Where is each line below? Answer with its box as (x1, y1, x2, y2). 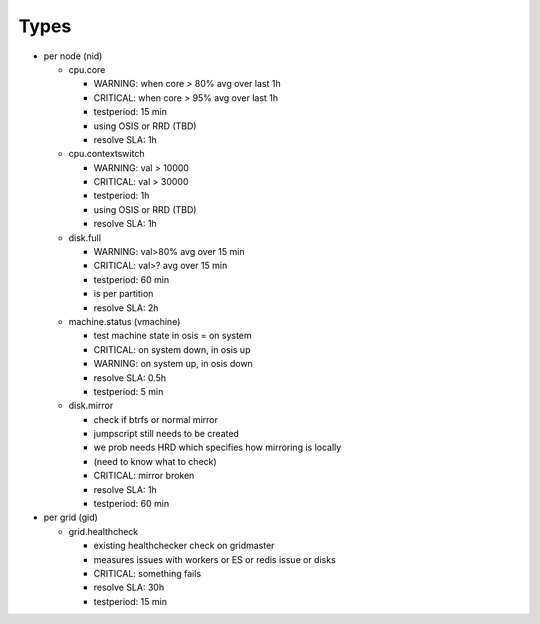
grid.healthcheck (68, 525, 139, 537)
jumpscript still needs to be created (93, 428, 240, 440)
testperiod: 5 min (93, 385, 164, 397)
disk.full (68, 231, 102, 244)
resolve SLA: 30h (93, 581, 165, 594)
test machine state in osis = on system (93, 330, 252, 342)
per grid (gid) (43, 511, 99, 524)
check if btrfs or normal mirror (93, 413, 219, 425)
